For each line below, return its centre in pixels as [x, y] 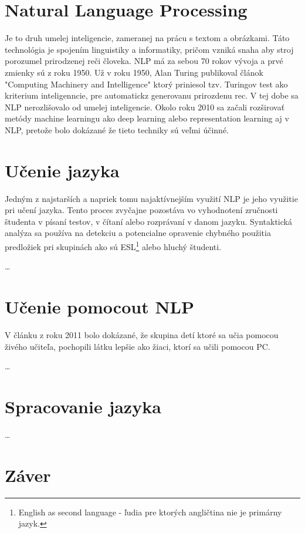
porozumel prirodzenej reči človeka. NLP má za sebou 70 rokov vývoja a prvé [144, 61]
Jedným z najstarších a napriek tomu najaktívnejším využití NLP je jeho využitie [151, 198]
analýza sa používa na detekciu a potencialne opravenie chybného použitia [138, 233]
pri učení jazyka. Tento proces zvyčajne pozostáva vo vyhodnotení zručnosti [141, 210]
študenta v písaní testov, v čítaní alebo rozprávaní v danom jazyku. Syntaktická [148, 221]
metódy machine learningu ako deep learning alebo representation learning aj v [147, 118]
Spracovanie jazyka [83, 406]
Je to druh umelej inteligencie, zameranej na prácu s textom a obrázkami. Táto [147, 38]
